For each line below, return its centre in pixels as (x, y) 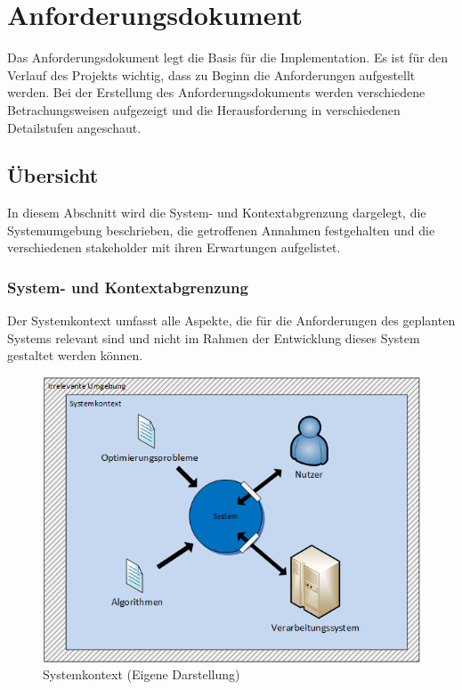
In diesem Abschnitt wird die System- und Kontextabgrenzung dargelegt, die (217, 213)
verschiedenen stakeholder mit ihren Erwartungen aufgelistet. (174, 247)
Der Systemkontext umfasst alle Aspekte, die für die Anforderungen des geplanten (231, 320)
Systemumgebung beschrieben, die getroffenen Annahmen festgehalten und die (221, 230)
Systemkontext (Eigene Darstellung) (142, 674)
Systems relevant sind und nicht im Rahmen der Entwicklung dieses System (214, 337)
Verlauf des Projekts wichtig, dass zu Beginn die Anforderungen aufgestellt (211, 74)
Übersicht (53, 175)
